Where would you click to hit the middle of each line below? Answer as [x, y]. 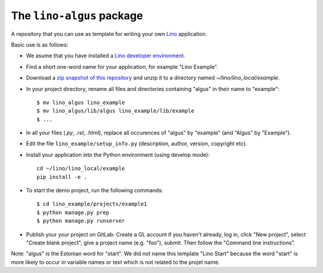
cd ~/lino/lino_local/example [81, 169]
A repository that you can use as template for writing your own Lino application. [109, 34]
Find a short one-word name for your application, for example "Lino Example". [122, 66]
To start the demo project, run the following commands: [95, 190]
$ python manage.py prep [73, 212]
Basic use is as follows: [40, 44]
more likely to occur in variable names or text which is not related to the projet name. [115, 262]
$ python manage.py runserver [81, 221]
